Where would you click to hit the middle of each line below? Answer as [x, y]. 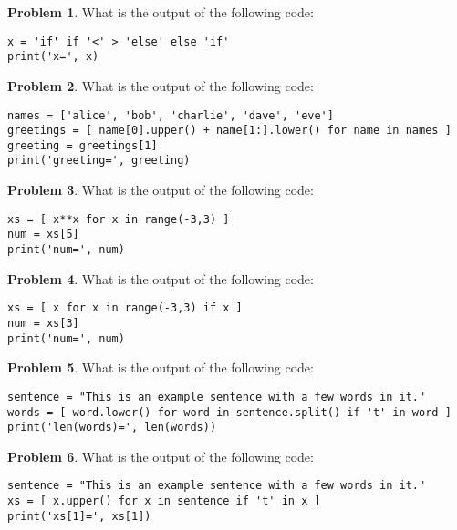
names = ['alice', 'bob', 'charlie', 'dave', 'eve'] [171, 115]
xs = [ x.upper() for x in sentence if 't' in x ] [164, 501]
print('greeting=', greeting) [99, 161]
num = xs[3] [43, 323]
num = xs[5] [43, 234]
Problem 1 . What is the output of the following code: [161, 12]
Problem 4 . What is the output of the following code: [161, 278]
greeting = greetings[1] [83, 145]
